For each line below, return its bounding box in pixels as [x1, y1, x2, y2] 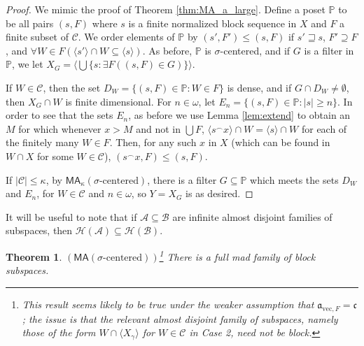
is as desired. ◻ [185, 186, 253, 201]
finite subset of [6, 29, 69, 44]
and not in [136, 121, 181, 136]
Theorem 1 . [6, 249, 62, 264]
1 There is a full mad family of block [159, 247, 316, 264]
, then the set [43, 80, 101, 94]
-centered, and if [220, 43, 290, 57]
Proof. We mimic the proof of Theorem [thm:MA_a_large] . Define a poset [6, 2, 325, 16]
